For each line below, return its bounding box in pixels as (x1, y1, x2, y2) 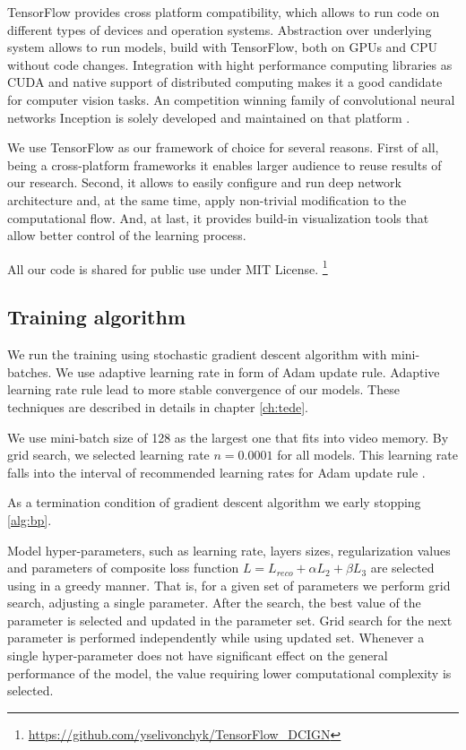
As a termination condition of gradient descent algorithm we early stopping (7, 493, 421, 512)
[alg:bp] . (7, 510, 52, 529)
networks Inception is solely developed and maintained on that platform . (7, 108, 410, 126)
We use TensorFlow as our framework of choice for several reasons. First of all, (7, 138, 439, 157)
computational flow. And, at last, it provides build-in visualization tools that (7, 208, 429, 227)
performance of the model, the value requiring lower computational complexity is (7, 663, 452, 682)
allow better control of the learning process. (7, 226, 246, 245)
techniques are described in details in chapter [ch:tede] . (7, 397, 308, 416)
